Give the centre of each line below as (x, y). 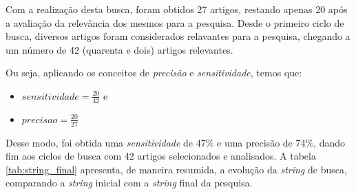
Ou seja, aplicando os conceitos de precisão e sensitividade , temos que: (154, 73)
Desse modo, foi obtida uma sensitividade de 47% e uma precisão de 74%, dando (176, 142)
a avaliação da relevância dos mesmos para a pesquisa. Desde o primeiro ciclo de (175, 22)
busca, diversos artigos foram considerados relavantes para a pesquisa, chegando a (178, 36)
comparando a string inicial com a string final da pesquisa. (129, 183)
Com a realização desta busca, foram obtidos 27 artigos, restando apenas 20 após (177, 9)
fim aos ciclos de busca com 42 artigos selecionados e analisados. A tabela (161, 156)
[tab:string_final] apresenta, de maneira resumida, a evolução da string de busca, (176, 169)
